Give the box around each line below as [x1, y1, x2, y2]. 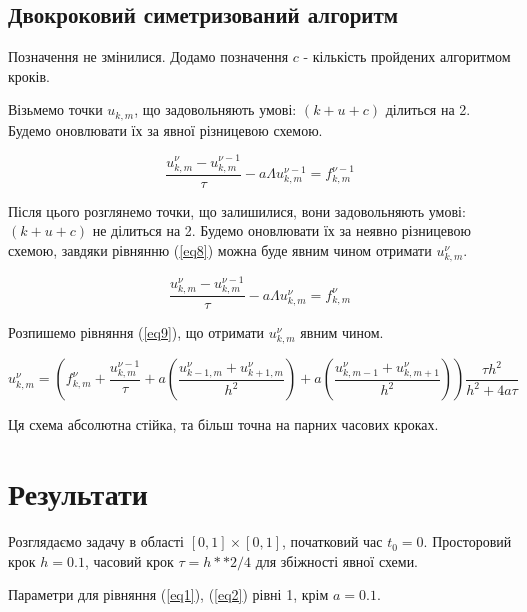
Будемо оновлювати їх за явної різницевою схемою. [8, 119, 323, 140]
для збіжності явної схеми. [255, 550, 419, 571]
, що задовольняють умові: [134, 99, 297, 120]
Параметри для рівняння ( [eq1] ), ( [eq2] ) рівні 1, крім [8, 584, 329, 605]
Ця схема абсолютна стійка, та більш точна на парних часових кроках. [8, 414, 439, 435]
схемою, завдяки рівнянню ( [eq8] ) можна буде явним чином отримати [8, 239, 432, 260]
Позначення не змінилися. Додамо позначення [8, 46, 289, 67]
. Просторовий [423, 531, 512, 552]
